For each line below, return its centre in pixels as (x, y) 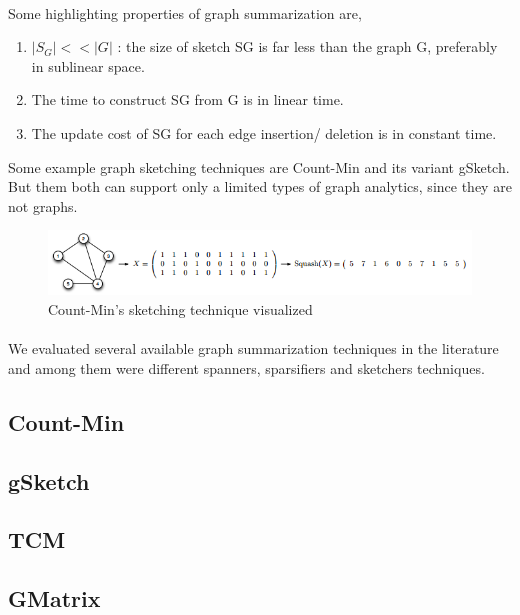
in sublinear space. (88, 65)
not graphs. (43, 205)
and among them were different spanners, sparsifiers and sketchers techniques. (246, 367)
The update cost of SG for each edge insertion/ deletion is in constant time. (264, 132)
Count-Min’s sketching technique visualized (180, 309)
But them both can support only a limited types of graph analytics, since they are (260, 186)
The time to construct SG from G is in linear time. (187, 99)
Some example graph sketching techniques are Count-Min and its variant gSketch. (259, 166)
